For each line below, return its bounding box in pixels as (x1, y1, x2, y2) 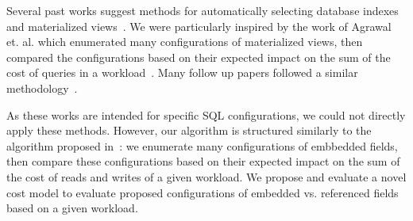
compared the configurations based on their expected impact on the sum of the (6, 48, 391, 65)
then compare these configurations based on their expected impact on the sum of (6, 153, 400, 170)
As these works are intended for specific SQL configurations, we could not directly (6, 106, 406, 123)
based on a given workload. (6, 200, 138, 216)
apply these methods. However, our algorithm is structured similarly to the (6, 122, 372, 139)
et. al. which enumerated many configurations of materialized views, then (6, 33, 363, 50)
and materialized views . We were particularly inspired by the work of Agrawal (6, 17, 392, 34)
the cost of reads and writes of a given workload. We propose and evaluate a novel (6, 168, 407, 185)
